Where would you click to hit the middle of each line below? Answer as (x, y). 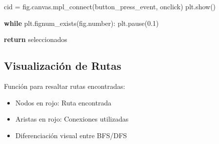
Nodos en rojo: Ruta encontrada (63, 102)
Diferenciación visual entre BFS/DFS (71, 135)
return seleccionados (36, 39)
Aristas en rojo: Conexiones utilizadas (72, 119)
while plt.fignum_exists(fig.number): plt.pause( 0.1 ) (81, 23)
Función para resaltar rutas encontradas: (65, 86)
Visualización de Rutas (63, 66)
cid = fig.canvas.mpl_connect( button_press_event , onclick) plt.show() (110, 6)
